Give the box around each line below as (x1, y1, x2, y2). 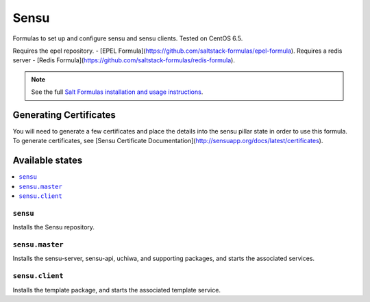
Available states (12, 155, 83, 166)
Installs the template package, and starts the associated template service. (12, 286, 221, 294)
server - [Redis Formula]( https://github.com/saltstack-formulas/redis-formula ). (12, 56, 236, 64)
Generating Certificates (12, 109, 116, 121)
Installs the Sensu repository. (12, 223, 95, 231)
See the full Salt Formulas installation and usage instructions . (31, 88, 203, 96)
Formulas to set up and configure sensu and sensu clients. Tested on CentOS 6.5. (12, 34, 243, 42)
